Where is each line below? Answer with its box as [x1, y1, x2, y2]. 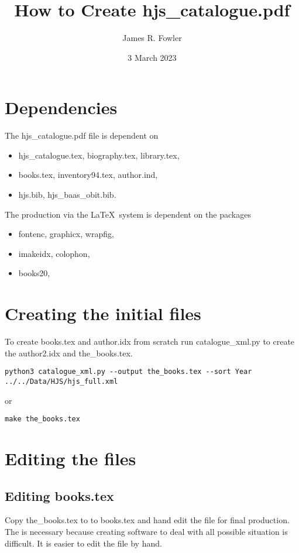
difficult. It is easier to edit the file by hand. [5, 537, 162, 549]
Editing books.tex [5, 486, 114, 504]
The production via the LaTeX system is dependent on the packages [5, 208, 251, 220]
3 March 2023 [128, 51, 177, 63]
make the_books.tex [5, 415, 80, 424]
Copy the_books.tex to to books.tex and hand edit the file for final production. [5, 514, 290, 526]
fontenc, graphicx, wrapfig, [18, 228, 114, 240]
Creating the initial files [5, 301, 201, 325]
